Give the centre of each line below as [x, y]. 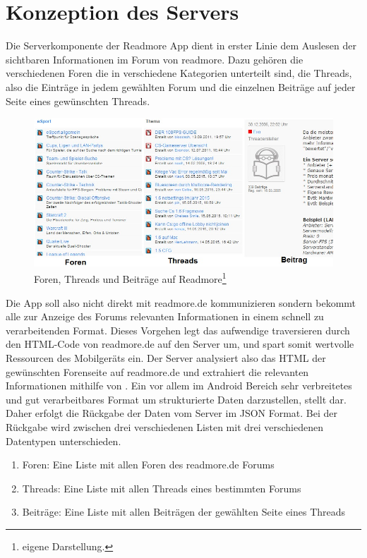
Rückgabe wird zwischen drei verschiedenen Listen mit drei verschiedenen [165, 426]
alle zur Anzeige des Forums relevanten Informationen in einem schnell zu [165, 316]
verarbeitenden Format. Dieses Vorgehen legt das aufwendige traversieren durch [178, 330]
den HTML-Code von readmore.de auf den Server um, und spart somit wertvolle [180, 344]
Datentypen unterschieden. [64, 441]
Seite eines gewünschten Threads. [78, 101]
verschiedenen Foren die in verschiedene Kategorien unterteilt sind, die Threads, [179, 73]
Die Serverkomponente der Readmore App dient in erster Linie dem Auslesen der [181, 46]
